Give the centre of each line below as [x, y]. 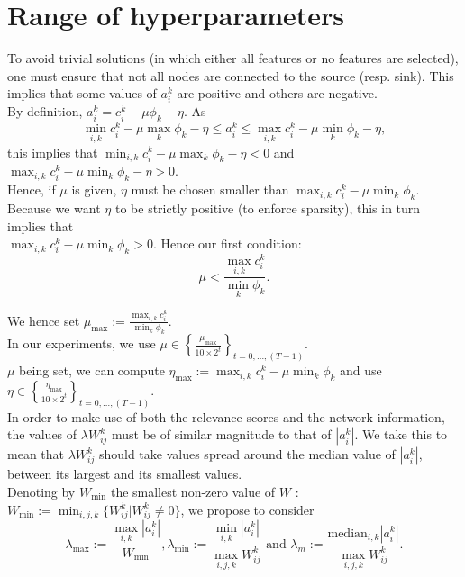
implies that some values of [82, 93]
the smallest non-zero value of [193, 491]
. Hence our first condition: [227, 243]
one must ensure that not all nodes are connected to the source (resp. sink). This [231, 75]
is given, [94, 189]
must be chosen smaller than [210, 189]
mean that [36, 454]
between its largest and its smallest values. [125, 474]
